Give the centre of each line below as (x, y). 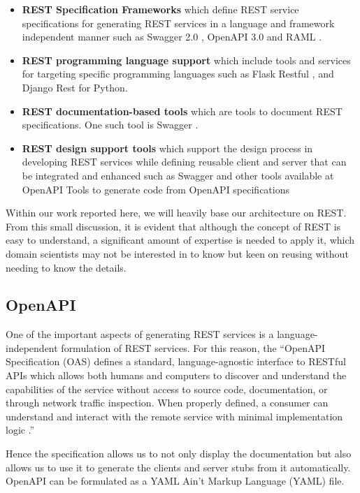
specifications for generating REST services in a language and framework (178, 23)
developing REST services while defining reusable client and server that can (184, 162)
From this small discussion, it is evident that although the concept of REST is (173, 226)
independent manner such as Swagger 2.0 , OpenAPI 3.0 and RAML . (172, 37)
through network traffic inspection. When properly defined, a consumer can (167, 403)
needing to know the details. (66, 267)
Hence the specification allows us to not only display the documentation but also (179, 454)
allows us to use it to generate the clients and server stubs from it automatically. (178, 467)
